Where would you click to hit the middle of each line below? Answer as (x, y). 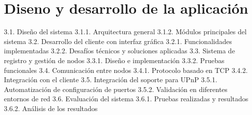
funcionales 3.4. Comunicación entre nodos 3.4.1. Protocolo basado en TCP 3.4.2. (126, 70)
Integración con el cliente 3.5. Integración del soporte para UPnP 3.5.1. (111, 80)
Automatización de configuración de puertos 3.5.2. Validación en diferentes (116, 89)
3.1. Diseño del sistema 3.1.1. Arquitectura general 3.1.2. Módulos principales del (125, 32)
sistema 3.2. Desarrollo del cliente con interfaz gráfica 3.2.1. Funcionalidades (118, 41)
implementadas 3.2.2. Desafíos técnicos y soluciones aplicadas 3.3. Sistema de (120, 51)
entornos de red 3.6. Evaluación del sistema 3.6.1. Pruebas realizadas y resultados (126, 99)
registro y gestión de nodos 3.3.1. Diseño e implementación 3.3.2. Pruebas (114, 60)
